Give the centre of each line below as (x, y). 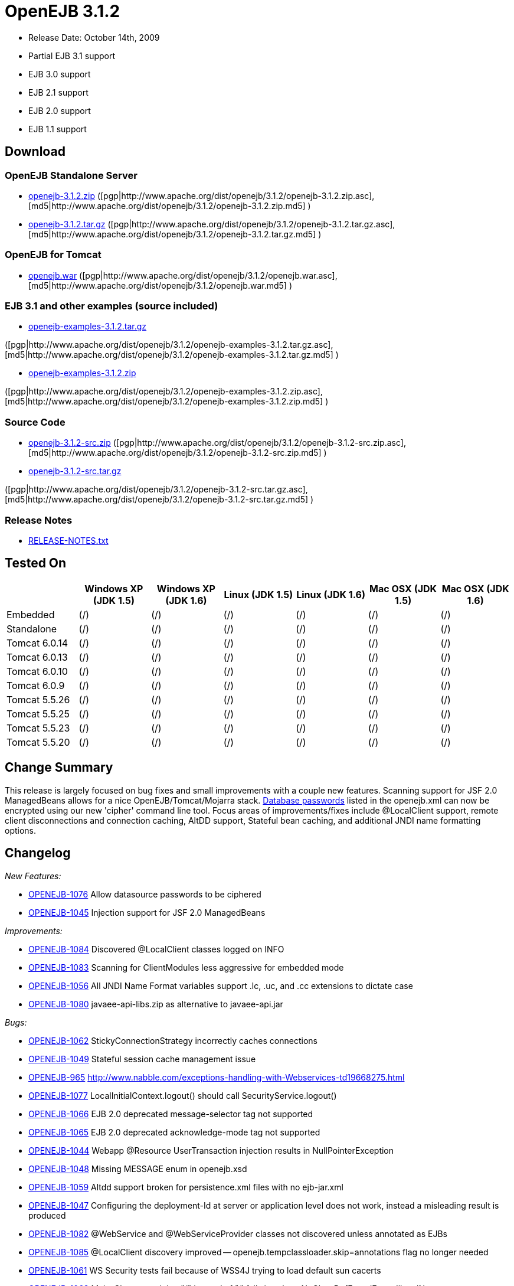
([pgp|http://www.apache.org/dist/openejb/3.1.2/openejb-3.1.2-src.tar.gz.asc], (156, 489)
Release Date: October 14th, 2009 (94, 37)
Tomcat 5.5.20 (38, 742)
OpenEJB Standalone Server (71, 175)
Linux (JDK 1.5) (258, 594)
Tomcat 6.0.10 (37, 671)
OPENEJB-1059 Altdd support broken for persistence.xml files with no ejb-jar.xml (186, 1187)
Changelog (38, 853)
